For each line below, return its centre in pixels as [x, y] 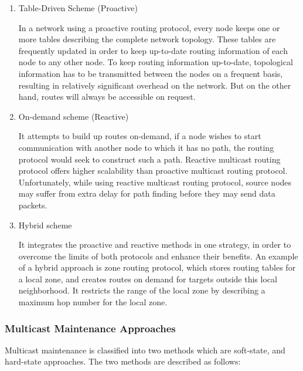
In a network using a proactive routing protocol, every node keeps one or [149, 27]
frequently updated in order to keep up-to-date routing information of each [153, 50]
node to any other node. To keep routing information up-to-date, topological [156, 62]
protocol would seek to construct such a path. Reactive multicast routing [149, 159]
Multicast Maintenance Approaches [90, 328]
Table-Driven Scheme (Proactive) [78, 8]
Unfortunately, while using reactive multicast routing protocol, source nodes [155, 182]
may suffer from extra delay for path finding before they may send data [147, 193]
